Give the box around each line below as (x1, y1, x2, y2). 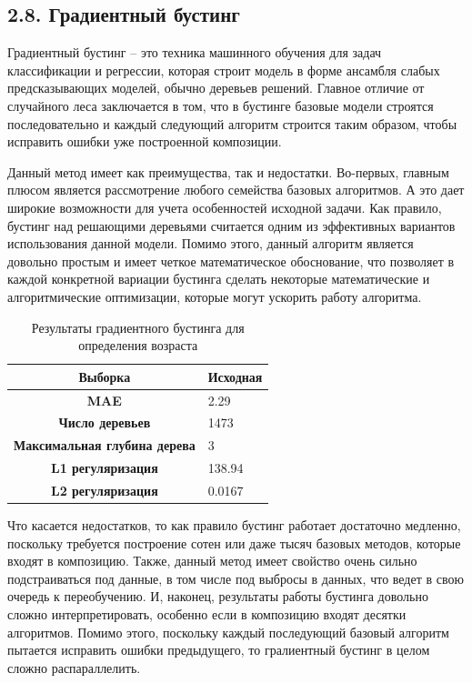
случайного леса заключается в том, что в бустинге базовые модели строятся (7, 95, 434, 115)
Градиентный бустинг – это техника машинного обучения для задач (7, 43, 382, 62)
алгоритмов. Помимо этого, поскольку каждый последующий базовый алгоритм (7, 622, 449, 641)
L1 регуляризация (50, 458, 158, 477)
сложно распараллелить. (7, 658, 141, 677)
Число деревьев (58, 413, 151, 432)
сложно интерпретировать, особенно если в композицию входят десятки (7, 604, 407, 623)
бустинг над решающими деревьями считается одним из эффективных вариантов (7, 216, 456, 235)
